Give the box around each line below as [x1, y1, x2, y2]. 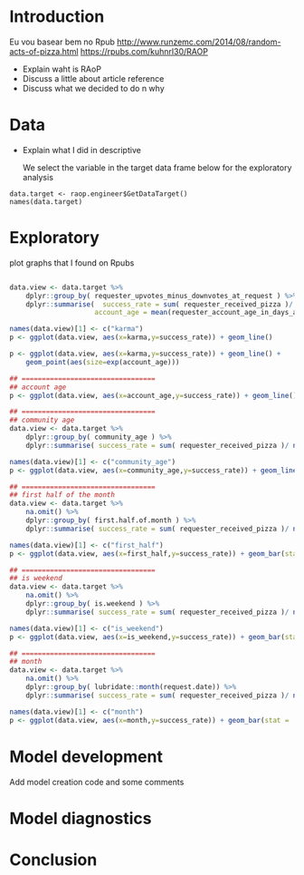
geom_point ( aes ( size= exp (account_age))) [25, 357, 180, 366]
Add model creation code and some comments [9, 776, 185, 787]
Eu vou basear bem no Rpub [9, 36, 116, 47]
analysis [22, 171, 54, 182]
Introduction [9, 6, 105, 27]
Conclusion [9, 850, 98, 870]
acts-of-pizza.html [9, 45, 79, 56]
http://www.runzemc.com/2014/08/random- [117, 36, 281, 47]
